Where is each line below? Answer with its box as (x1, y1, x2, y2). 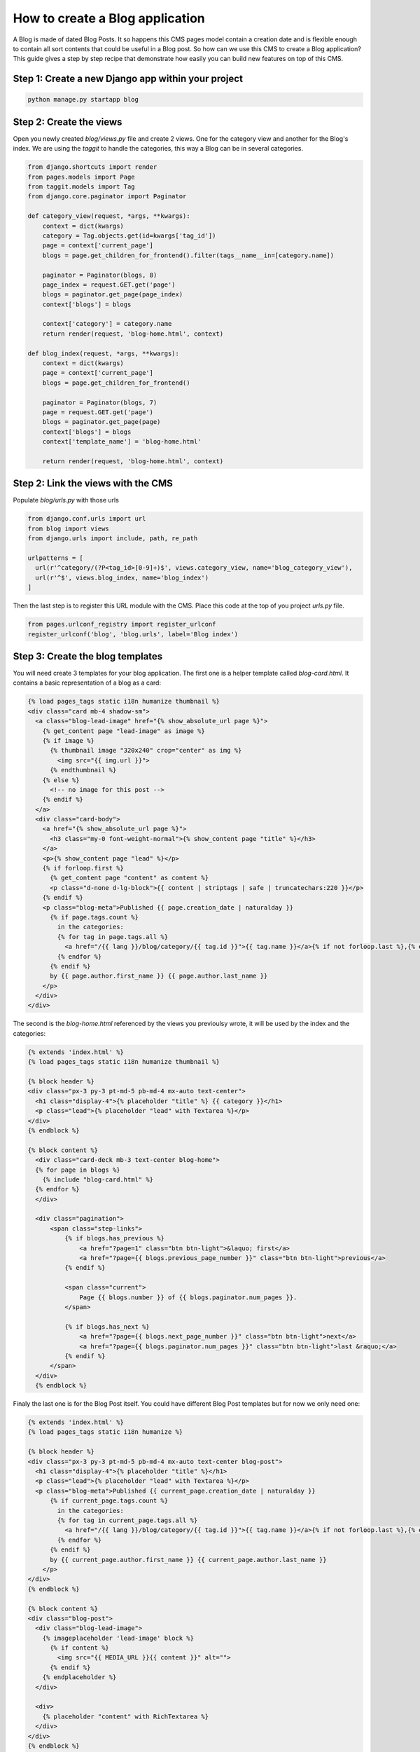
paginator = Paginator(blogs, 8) (42, 271, 157, 279)
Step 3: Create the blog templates (13, 650, 163, 662)
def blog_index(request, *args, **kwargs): (27, 349, 180, 357)
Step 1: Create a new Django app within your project (13, 73, 243, 85)
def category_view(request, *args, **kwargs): (27, 212, 190, 220)
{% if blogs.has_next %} (64, 1322, 150, 1331)
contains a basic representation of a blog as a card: (13, 678, 161, 687)
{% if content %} (50, 1644, 110, 1652)
